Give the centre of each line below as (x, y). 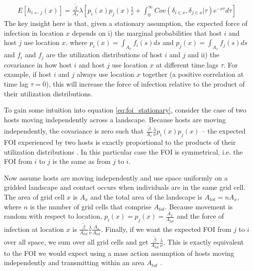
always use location (105, 74)
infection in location (34, 33)
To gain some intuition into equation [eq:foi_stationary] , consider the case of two (125, 110)
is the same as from (82, 161)
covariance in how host (38, 64)
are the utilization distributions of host (104, 55)
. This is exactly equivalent (203, 242)
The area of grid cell (34, 196)
